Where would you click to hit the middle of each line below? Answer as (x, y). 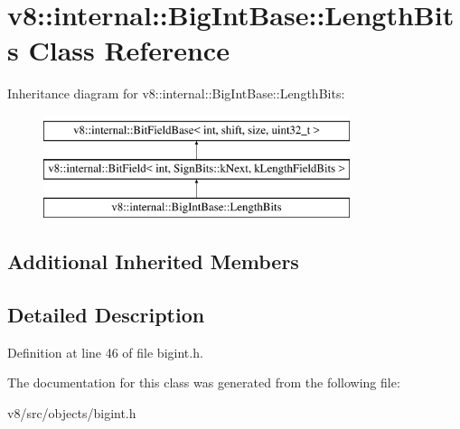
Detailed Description (106, 315)
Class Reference (129, 50)
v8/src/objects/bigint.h (72, 413)
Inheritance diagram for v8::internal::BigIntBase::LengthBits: (176, 93)
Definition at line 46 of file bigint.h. (105, 352)
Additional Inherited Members (153, 261)
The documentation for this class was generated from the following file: (204, 382)
